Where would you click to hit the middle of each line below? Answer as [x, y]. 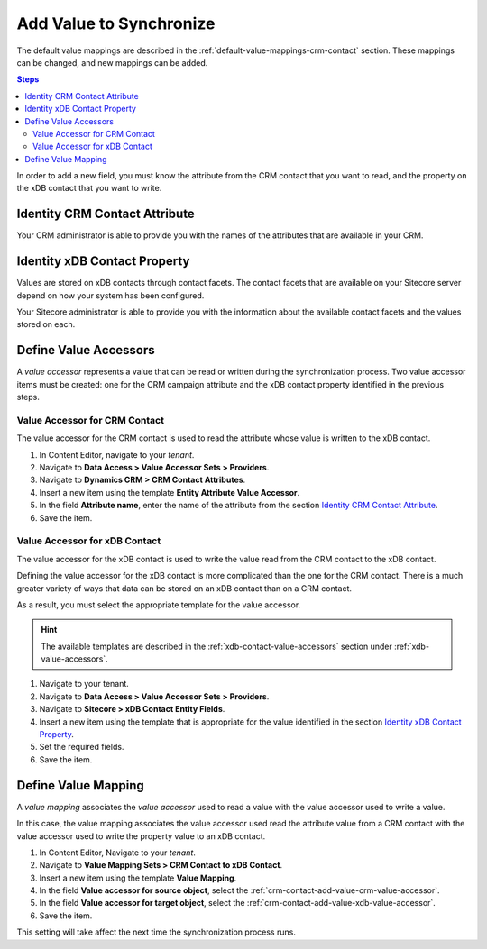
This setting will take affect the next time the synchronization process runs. [156, 932]
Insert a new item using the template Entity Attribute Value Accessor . [170, 492]
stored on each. [46, 324]
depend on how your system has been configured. [110, 295]
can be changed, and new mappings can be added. [112, 62]
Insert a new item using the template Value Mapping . [138, 878]
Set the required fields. [82, 747]
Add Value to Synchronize [116, 23]
